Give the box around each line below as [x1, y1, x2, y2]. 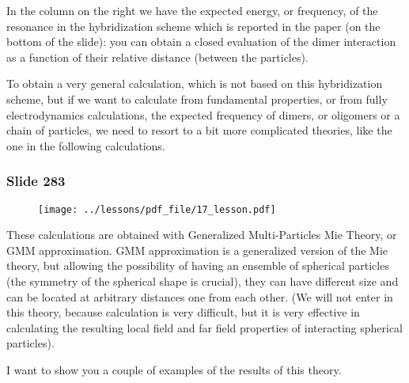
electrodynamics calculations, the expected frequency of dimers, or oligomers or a [6, 106, 400, 123]
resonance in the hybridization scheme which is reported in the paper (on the [6, 17, 381, 34]
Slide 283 [6, 171, 66, 191]
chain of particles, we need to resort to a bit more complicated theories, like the [6, 122, 392, 138]
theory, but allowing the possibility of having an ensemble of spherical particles [6, 257, 389, 274]
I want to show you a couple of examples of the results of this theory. [6, 361, 342, 377]
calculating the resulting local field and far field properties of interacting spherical [6, 319, 403, 336]
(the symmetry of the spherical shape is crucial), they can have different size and [6, 273, 399, 289]
